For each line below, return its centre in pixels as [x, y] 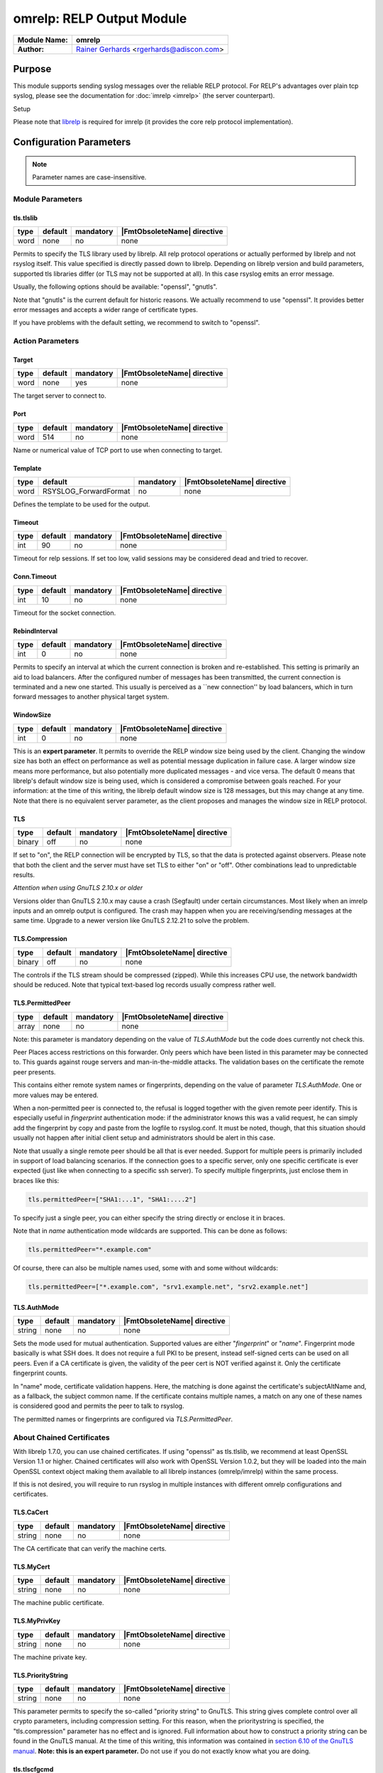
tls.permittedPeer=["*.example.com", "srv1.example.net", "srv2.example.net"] [168, 1287]
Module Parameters [48, 199]
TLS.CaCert [31, 1512]
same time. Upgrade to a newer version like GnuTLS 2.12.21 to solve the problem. [131, 921]
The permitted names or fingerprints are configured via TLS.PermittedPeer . [123, 1419]
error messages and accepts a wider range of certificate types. [106, 309]
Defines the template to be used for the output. [82, 504]
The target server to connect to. [60, 396]
